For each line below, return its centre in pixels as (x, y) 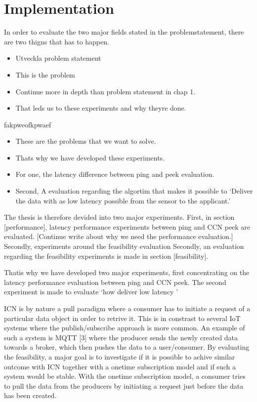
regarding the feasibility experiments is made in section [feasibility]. (106, 256)
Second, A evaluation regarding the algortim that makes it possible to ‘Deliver (134, 191)
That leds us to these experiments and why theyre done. (101, 108)
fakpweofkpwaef (28, 124)
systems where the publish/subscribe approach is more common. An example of (125, 328)
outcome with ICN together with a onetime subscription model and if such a (120, 366)
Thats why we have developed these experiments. (90, 157)
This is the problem (45, 74)
